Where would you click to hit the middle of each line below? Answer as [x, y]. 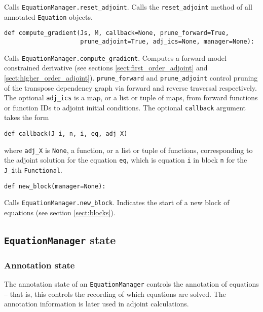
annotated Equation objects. [48, 16]
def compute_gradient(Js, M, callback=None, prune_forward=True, [117, 33]
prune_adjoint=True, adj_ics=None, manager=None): [167, 41]
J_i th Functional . [33, 170]
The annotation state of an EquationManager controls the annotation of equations [131, 284]
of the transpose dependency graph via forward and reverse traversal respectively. [130, 87]
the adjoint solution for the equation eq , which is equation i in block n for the [126, 160]
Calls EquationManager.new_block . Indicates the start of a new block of [117, 202]
